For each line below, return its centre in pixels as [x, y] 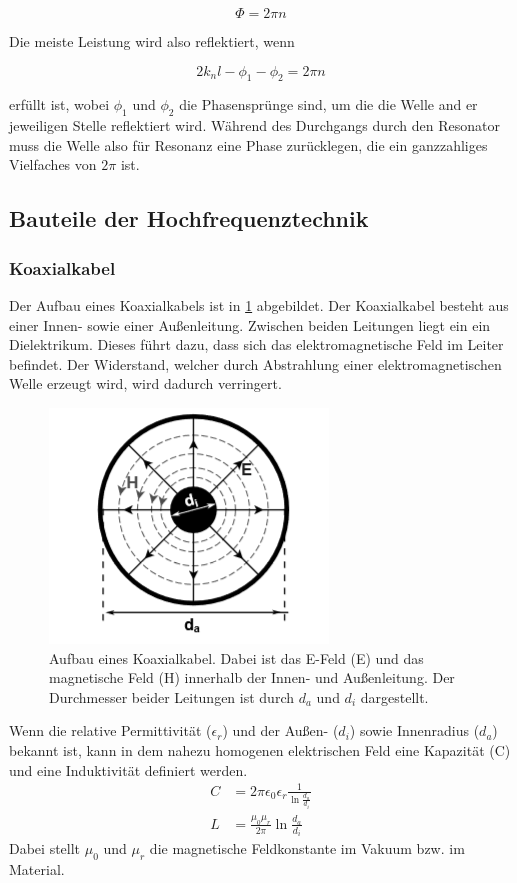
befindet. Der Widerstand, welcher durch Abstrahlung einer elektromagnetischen [255, 363]
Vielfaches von [53, 164]
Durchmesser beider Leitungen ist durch [171, 696]
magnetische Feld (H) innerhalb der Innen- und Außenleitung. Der [252, 677]
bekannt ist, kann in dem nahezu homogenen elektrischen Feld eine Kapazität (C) [260, 749]
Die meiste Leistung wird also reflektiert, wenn [152, 41]
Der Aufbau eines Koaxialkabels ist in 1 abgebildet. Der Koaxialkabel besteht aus [259, 304]
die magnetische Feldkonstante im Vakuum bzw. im [307, 848]
